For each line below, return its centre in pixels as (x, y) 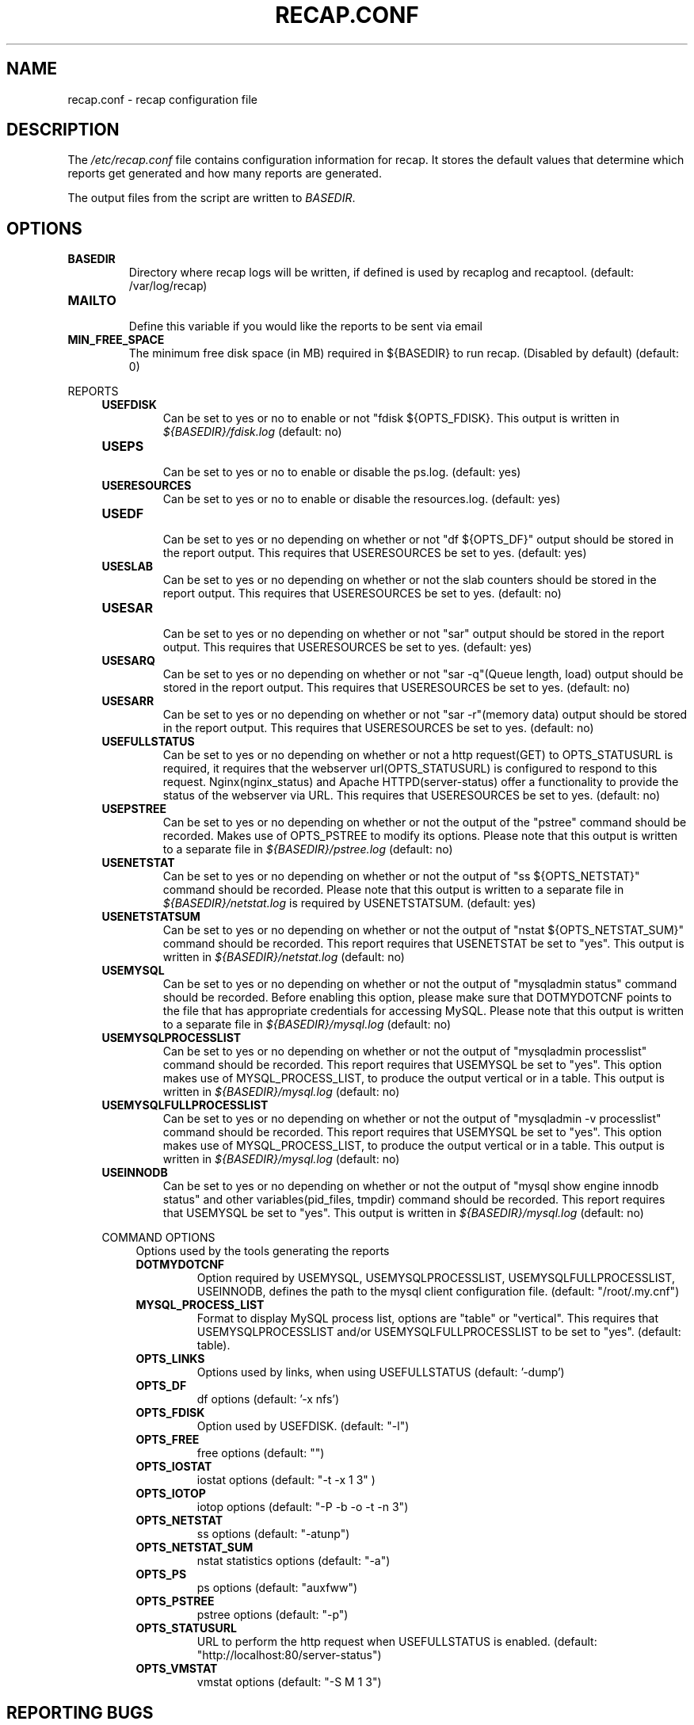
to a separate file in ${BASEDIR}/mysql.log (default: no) (307, 1025)
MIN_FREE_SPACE (116, 340)
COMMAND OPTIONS (158, 1238)
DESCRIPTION (63, 130)
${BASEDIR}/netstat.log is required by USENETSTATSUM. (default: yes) (349, 903)
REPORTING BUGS (80, 1712)
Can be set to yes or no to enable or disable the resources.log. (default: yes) (362, 499)
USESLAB (128, 567)
